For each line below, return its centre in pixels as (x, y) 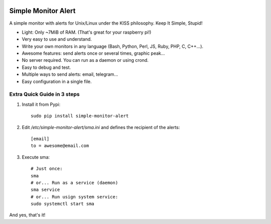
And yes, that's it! (27, 215)
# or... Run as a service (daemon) (75, 183)
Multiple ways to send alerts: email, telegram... (70, 74)
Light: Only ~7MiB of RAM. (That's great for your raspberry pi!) (87, 32)
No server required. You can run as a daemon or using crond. (85, 60)
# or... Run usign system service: (75, 197)
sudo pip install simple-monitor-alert (80, 116)
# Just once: (47, 169)
